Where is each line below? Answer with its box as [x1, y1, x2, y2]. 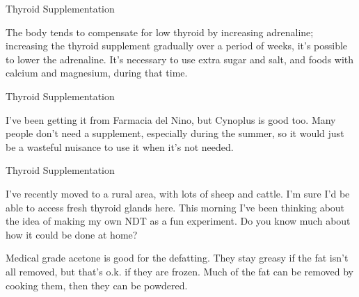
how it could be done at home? [6, 227, 138, 241]
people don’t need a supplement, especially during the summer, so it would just [6, 126, 344, 141]
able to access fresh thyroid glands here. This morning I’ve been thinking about [6, 200, 345, 214]
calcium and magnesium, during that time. [6, 65, 188, 80]
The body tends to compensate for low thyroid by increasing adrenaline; [6, 24, 314, 39]
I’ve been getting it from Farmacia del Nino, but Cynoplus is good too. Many [6, 112, 336, 127]
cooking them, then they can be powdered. [6, 278, 188, 292]
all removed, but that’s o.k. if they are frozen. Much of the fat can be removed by [6, 264, 353, 278]
